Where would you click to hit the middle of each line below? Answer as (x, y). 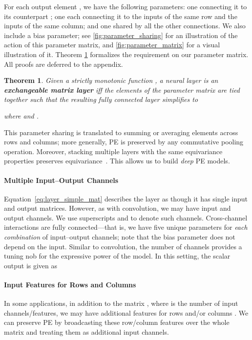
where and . (21, 115)
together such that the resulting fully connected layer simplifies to (101, 99)
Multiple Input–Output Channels (61, 180)
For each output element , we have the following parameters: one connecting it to (126, 6)
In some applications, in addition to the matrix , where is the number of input (121, 303)
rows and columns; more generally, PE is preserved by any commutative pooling (124, 142)
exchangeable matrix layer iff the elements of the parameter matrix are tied (122, 90)
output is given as (31, 265)
